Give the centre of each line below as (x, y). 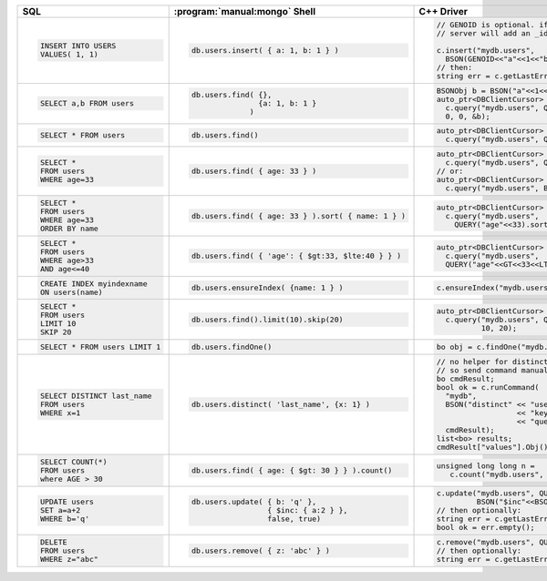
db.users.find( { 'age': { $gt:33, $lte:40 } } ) (297, 256)
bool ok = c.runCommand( (488, 387)
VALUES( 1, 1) (69, 55)
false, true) (294, 519)
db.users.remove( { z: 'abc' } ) (261, 551)
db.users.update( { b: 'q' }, (254, 502)
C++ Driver (444, 11)
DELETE (53, 542)
